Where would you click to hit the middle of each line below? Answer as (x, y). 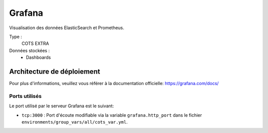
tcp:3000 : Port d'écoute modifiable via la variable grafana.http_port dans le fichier (112, 115)
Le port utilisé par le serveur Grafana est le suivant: (62, 106)
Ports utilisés (25, 96)
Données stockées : (29, 50)
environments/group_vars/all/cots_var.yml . (75, 122)
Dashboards (38, 57)
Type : (16, 37)
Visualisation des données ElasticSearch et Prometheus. (67, 28)
